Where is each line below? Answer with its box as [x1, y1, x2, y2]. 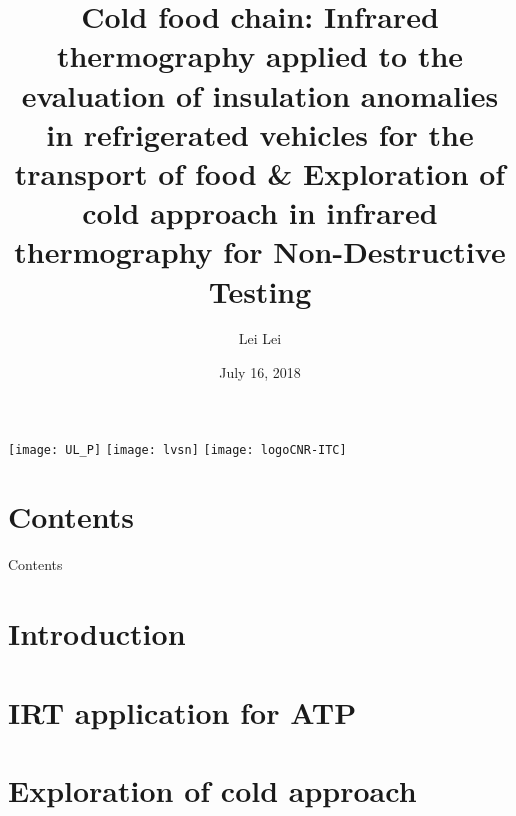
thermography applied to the [56, 35, 464, 76]
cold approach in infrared [82, 192, 438, 233]
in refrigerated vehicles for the [46, 113, 474, 154]
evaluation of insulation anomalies [21, 74, 499, 115]
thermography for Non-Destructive [14, 231, 506, 272]
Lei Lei [238, 328, 282, 349]
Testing [208, 270, 312, 311]
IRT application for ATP [8, 691, 357, 732]
